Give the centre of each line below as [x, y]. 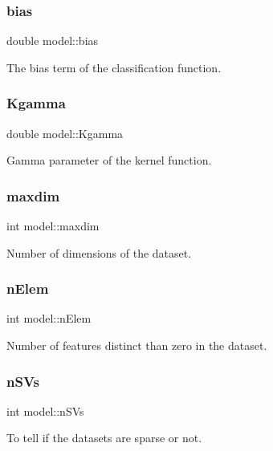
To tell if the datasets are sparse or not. [104, 438]
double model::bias [53, 41]
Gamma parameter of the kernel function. [109, 160]
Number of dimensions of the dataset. [99, 252]
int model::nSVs [45, 410]
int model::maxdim [53, 226]
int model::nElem [49, 318]
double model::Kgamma [65, 133]
